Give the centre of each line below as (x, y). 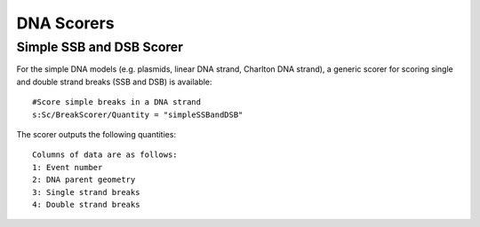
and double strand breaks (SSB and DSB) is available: (114, 82)
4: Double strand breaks (86, 204)
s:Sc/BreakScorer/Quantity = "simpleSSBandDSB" (138, 114)
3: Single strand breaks (86, 192)
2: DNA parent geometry (84, 180)
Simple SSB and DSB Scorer (100, 47)
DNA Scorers (65, 23)
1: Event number (68, 167)
